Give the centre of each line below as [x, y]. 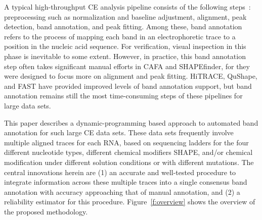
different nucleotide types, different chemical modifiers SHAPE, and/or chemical [128, 152]
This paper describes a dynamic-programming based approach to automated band [131, 122]
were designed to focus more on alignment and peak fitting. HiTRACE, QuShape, [131, 76]
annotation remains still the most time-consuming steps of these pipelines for [123, 96]
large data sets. [28, 105]
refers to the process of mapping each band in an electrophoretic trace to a [120, 36]
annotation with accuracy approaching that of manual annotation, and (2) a [122, 191]
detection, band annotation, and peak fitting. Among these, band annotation [123, 26]
